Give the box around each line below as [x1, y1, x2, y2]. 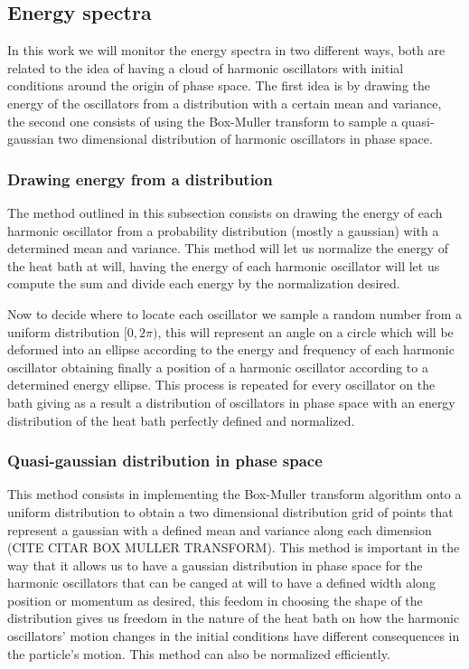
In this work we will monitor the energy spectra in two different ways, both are [7, 41, 446, 60]
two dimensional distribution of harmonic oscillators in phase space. [58, 129, 433, 148]
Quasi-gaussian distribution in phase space [7, 449, 323, 472]
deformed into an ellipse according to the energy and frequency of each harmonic [7, 340, 455, 359]
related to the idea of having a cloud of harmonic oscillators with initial [7, 58, 404, 77]
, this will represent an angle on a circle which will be [157, 322, 454, 341]
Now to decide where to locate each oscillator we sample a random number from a [7, 304, 463, 323]
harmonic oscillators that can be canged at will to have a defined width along [7, 573, 436, 592]
